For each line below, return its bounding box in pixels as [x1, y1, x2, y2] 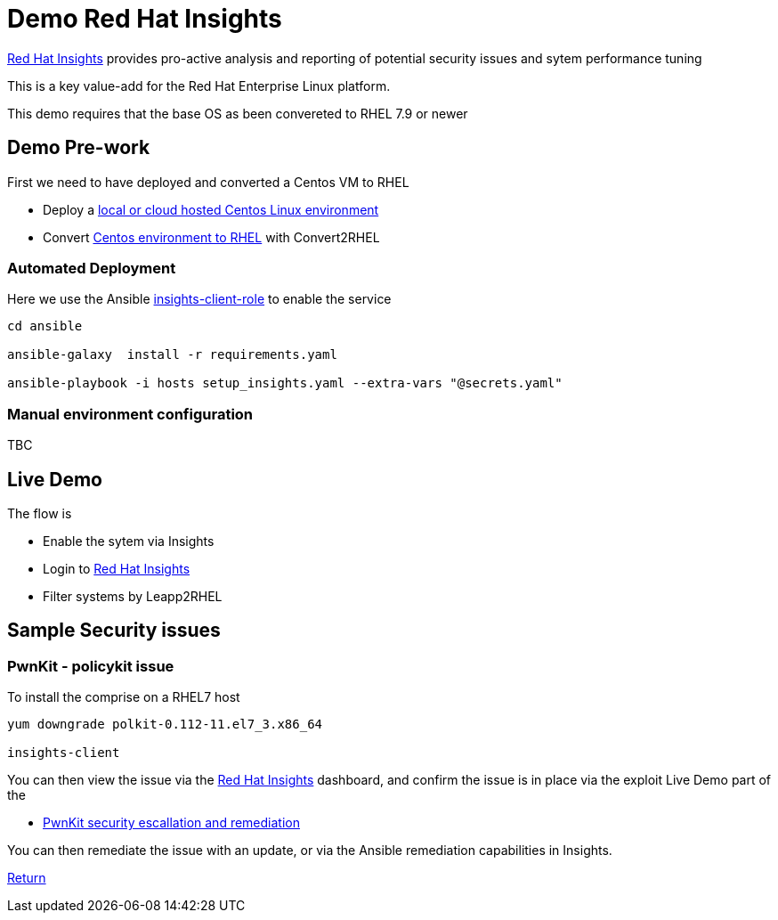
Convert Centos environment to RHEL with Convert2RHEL [43, 229, 380, 245]
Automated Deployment [7, 258, 176, 277]
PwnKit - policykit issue [7, 656, 174, 675]
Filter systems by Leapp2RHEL [43, 588, 223, 604]
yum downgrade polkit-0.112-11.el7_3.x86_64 [7, 717, 323, 732]
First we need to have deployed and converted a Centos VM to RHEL [7, 174, 409, 190]
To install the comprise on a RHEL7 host [7, 689, 240, 705]
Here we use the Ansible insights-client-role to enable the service [7, 291, 392, 307]
